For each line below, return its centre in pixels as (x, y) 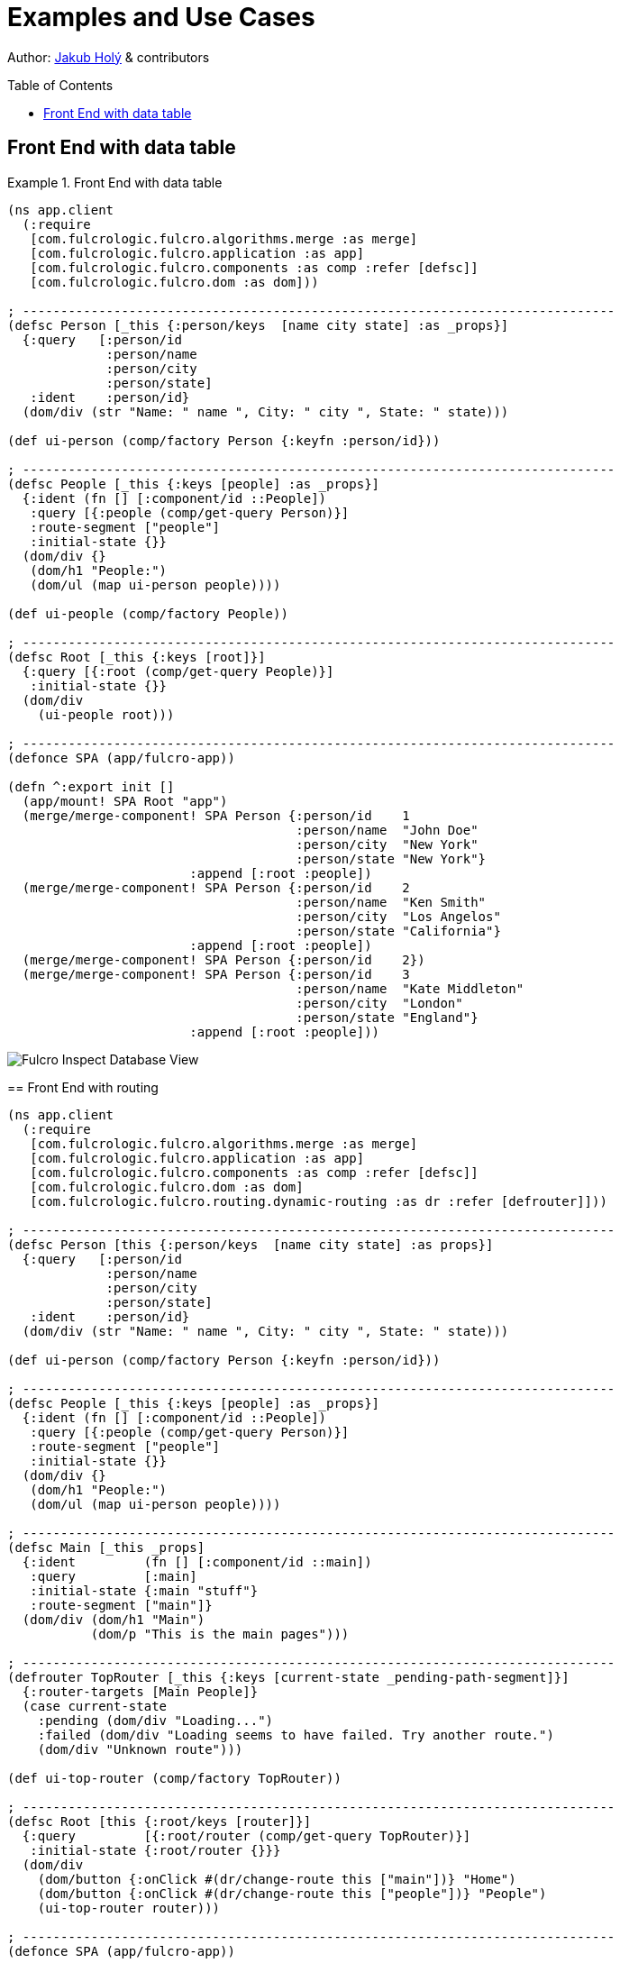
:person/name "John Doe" (387, 830)
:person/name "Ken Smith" (391, 902)
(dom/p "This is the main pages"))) (220, 1634)
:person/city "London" (379, 1003)
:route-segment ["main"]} (121, 1605)
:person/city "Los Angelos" (398, 916)
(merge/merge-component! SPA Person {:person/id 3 (216, 974)
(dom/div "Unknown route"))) (140, 1749)
